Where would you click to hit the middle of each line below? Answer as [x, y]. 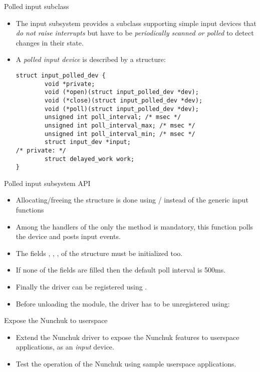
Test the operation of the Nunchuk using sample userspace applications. [126, 363]
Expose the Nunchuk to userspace [56, 320]
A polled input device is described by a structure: [91, 59]
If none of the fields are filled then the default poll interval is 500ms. [121, 270]
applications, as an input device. [65, 347]
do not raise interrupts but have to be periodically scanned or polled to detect [135, 33]
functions [30, 210]
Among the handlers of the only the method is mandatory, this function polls [135, 226]
